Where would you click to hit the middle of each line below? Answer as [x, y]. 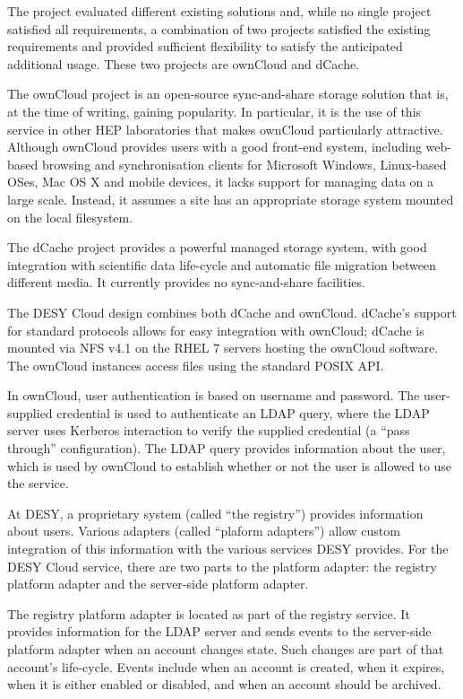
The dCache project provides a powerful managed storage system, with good [217, 247]
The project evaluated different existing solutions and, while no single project [219, 11]
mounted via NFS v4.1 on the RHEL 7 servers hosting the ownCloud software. [223, 348]
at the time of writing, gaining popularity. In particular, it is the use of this [214, 111]
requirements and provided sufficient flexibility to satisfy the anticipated [205, 46]
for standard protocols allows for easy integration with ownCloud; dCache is [216, 330]
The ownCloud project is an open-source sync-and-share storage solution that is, [228, 94]
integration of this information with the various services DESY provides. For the [228, 549]
